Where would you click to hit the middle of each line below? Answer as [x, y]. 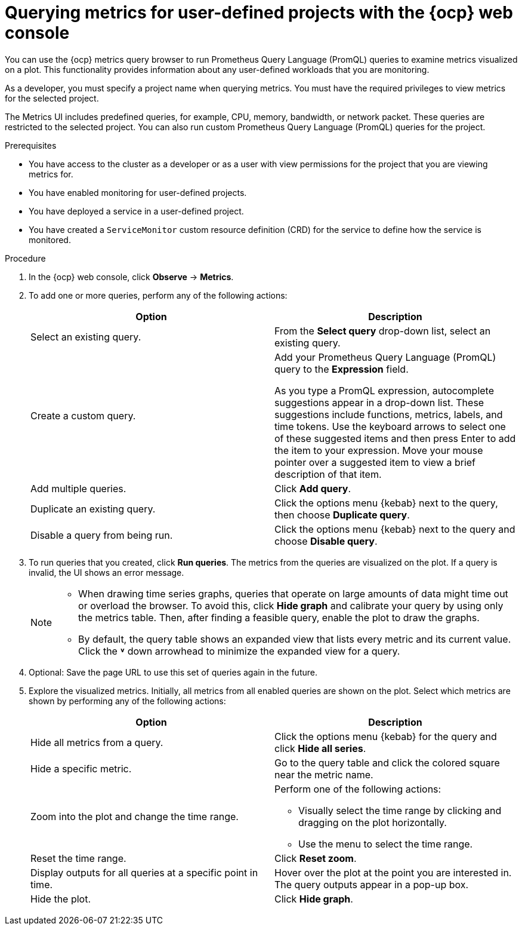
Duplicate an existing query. [93, 509]
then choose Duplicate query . [342, 515]
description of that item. [328, 474]
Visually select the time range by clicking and [400, 810]
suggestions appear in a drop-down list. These [379, 402]
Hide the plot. [61, 899]
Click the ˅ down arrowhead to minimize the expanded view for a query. [239, 651]
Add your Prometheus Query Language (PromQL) [385, 357]
